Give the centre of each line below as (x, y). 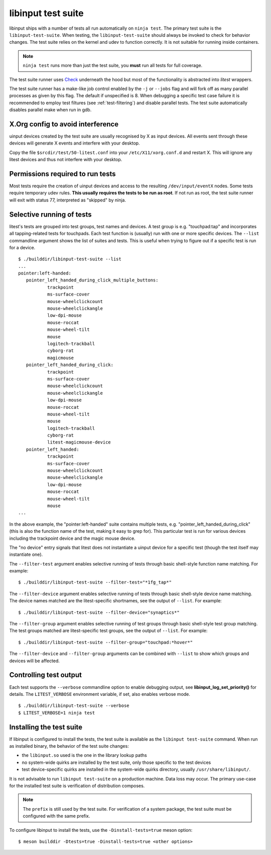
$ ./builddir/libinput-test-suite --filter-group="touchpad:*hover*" (106, 642)
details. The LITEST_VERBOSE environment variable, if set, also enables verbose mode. (100, 694)
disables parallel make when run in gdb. (50, 110)
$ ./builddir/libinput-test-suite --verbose (74, 706)
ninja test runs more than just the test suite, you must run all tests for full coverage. (113, 65)
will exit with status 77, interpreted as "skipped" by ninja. (68, 200)
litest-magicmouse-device (79, 442)
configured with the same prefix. (56, 816)
